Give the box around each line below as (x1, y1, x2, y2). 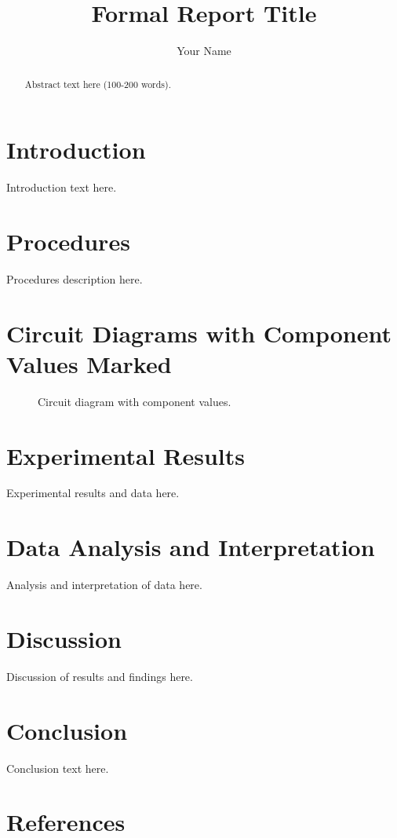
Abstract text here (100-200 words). (24, 77, 171, 90)
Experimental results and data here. (6, 485, 180, 501)
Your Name (177, 42, 231, 59)
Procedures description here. (6, 270, 143, 287)
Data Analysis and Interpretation (6, 531, 375, 563)
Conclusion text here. (6, 759, 109, 776)
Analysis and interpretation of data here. (6, 576, 202, 593)
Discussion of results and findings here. (6, 668, 193, 684)
